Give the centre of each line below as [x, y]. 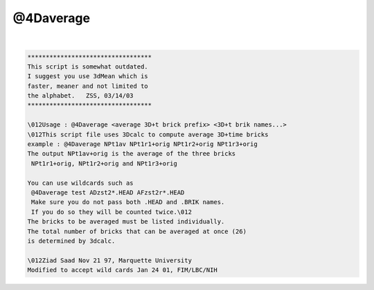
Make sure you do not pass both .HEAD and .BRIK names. [128, 202]
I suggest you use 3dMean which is [88, 76]
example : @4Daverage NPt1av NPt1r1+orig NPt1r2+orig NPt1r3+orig [142, 144]
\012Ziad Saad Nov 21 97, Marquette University [109, 260]
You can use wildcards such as [81, 183]
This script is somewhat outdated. [88, 66]
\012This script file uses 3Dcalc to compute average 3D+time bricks [148, 134]
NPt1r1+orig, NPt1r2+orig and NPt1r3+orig [105, 163]
